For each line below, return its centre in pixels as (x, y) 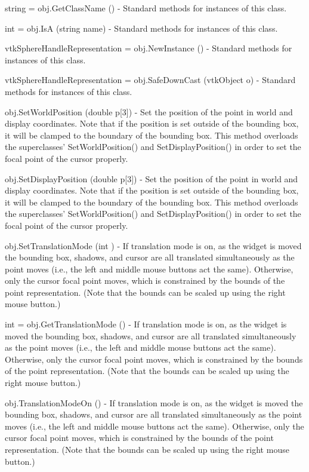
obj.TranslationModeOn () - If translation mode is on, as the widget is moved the (154, 402)
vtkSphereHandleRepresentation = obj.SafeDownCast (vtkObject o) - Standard (150, 80)
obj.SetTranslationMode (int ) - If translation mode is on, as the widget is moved (153, 245)
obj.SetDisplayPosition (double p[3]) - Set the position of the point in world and (152, 178)
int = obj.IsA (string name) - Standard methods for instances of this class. (141, 28)
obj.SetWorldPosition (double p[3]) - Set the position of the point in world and (149, 111)
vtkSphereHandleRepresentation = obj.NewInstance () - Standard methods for (149, 48)
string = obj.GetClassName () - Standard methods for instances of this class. (146, 8)
